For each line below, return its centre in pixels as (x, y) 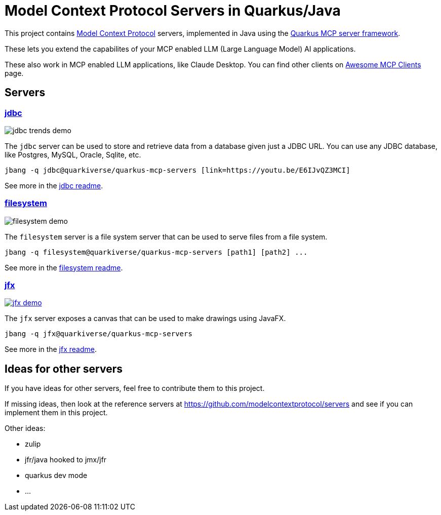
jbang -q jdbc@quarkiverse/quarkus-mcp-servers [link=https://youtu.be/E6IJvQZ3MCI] (177, 170)
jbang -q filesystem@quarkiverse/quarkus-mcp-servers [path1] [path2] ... (156, 252)
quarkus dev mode (56, 476)
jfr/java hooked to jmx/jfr (66, 460)
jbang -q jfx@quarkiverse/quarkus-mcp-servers (98, 334)
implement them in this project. (56, 413)
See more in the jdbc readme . (54, 185)
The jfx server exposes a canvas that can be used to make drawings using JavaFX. (145, 319)
